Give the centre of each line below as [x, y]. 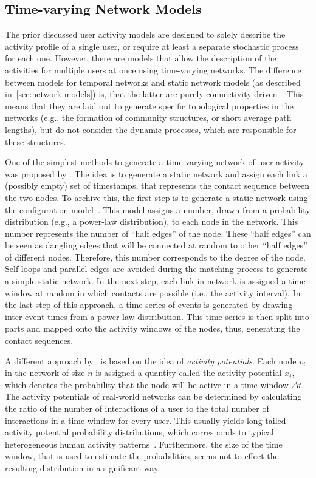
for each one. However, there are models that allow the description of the [141, 58]
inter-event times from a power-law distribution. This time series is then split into [157, 316]
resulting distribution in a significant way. [83, 467]
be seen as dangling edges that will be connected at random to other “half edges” [156, 245]
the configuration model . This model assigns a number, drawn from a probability [158, 209]
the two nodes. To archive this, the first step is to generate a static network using [156, 197]
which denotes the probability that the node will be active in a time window [147, 384]
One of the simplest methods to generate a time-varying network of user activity [155, 162]
